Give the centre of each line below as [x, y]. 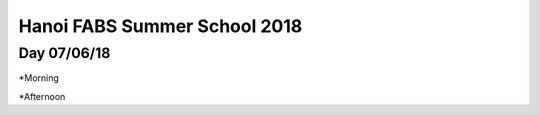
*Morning [39, 78]
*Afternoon [42, 96]
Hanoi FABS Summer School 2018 [160, 26]
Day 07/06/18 [64, 53]
